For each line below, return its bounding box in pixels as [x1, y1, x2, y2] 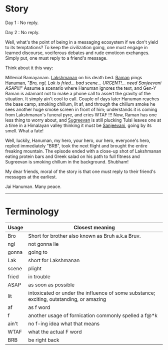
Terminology [5, 206, 59, 217]
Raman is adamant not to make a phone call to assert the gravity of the [5, 90, 151, 96]
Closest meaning [73, 224, 115, 231]
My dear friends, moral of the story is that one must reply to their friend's [5, 168, 156, 174]
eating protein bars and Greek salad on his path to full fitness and [5, 153, 140, 159]
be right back [28, 336, 59, 343]
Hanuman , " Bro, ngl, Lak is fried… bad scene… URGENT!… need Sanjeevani [5, 80, 161, 86]
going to [28, 249, 48, 256]
